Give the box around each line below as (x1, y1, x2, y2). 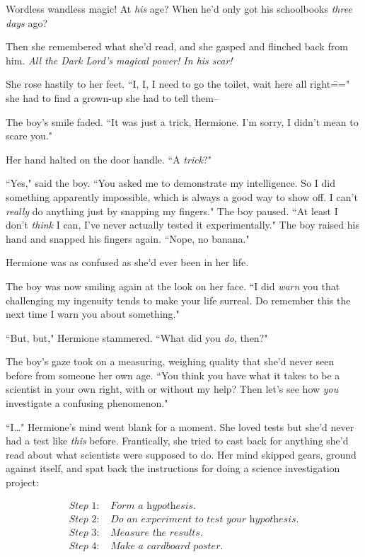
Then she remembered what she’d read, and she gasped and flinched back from (6, 39, 348, 54)
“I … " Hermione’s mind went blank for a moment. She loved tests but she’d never (6, 419, 354, 434)
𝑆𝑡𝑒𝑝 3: (69, 527, 100, 538)
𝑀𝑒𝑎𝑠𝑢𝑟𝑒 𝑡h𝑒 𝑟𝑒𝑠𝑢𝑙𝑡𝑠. (110, 527, 203, 538)
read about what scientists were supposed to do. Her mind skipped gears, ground (6, 447, 357, 461)
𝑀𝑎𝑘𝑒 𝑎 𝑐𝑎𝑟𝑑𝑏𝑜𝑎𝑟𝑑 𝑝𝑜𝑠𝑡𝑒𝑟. (110, 541, 224, 551)
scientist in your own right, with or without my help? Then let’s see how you (6, 381, 339, 396)
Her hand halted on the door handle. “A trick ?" (6, 151, 212, 166)
